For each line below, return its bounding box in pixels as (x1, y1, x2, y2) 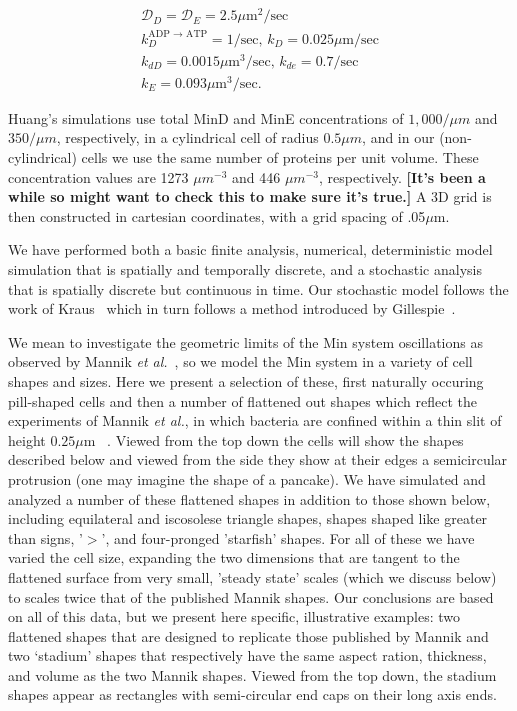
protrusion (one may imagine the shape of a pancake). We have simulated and (8, 468, 486, 489)
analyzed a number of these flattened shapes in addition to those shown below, (8, 488, 491, 509)
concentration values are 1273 (8, 166, 189, 187)
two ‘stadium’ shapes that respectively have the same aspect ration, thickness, (8, 645, 487, 666)
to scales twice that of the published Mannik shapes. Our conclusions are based (8, 586, 494, 607)
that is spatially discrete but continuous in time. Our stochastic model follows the (8, 278, 509, 299)
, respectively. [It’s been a (318, 166, 486, 187)
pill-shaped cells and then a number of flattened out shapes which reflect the (8, 390, 477, 411)
